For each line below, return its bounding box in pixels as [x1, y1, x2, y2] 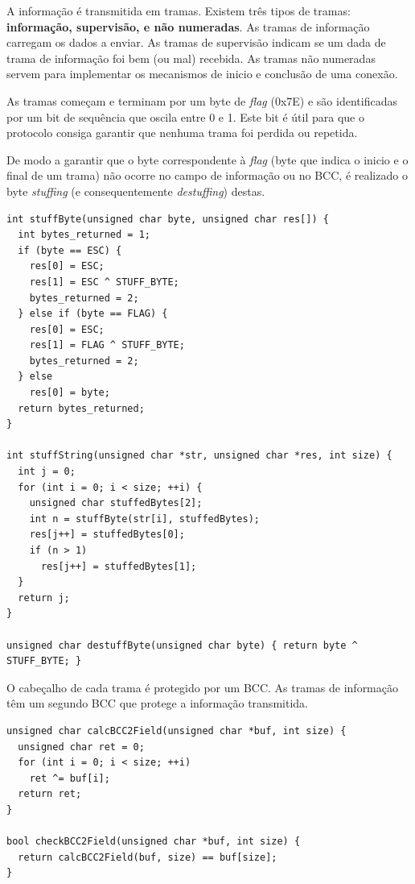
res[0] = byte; [29, 387, 110, 399]
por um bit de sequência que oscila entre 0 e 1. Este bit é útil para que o [6, 108, 365, 125]
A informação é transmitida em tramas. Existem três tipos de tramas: [6, 2, 351, 19]
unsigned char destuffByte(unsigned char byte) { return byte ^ [6, 639, 358, 651]
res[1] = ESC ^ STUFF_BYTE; [29, 276, 179, 288]
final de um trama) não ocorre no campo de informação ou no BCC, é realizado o [6, 167, 408, 184]
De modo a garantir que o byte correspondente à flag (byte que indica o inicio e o [6, 151, 409, 168]
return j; [18, 591, 70, 604]
